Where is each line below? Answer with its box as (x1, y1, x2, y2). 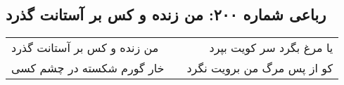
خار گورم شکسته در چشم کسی (11, 60, 165, 77)
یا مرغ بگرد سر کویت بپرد (209, 39, 333, 56)
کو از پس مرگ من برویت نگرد (186, 60, 333, 77)
